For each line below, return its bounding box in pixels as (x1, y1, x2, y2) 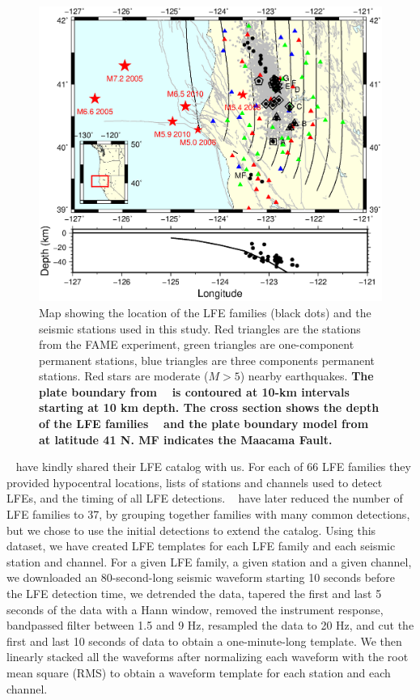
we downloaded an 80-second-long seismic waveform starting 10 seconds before (6, 569, 396, 586)
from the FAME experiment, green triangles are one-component (39, 336, 354, 353)
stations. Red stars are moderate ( (39, 367, 209, 384)
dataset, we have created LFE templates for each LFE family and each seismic (6, 537, 396, 554)
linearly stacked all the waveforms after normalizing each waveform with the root (6, 648, 409, 665)
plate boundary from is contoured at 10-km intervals (39, 383, 350, 400)
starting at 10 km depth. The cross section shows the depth (39, 399, 380, 416)
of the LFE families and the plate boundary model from (39, 415, 369, 432)
